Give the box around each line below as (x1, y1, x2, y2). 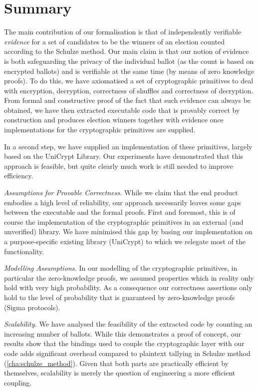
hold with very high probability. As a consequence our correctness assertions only (4, 282, 253, 293)
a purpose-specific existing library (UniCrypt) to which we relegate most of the (4, 236, 246, 246)
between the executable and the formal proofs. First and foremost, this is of (4, 207, 236, 217)
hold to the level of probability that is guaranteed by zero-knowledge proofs (4, 292, 235, 302)
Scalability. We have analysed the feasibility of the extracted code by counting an (4, 319, 253, 329)
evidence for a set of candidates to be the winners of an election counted (4, 36, 225, 46)
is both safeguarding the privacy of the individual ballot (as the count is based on (4, 55, 254, 66)
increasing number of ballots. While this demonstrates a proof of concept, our (4, 328, 242, 339)
